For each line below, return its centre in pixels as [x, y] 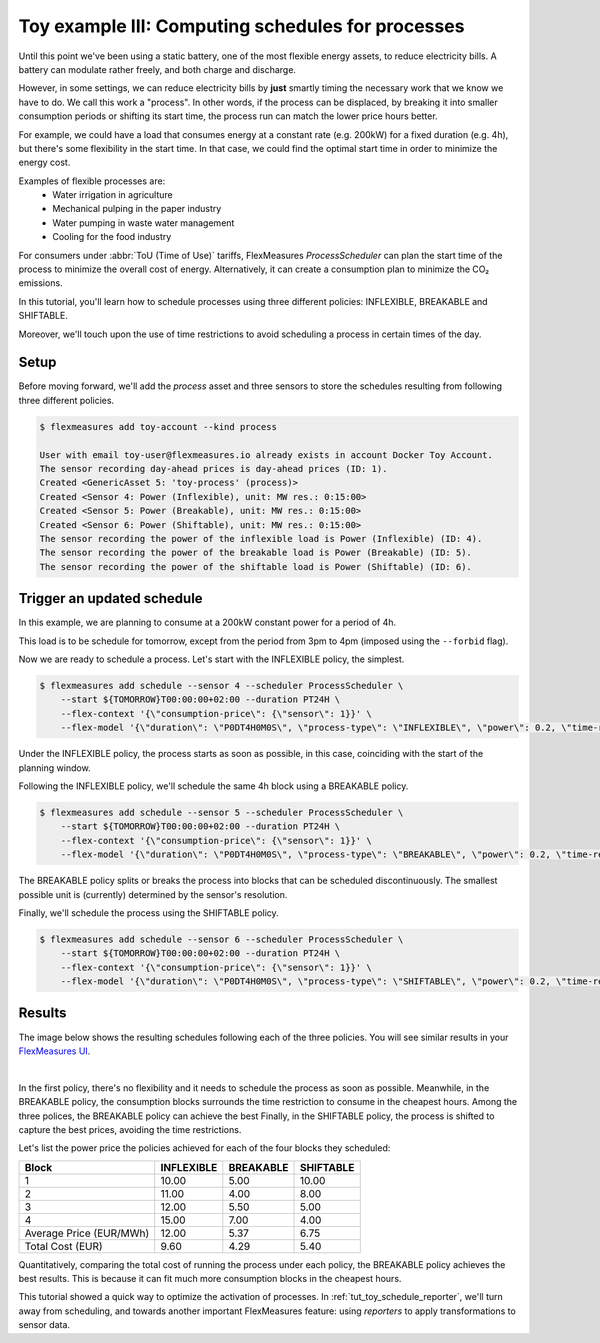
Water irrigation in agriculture [113, 195]
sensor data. [44, 1325]
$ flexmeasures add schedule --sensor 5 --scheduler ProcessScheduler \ [221, 812]
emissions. [41, 283]
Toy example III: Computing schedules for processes [241, 26]
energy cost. [44, 162]
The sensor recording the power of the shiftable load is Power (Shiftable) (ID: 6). [255, 566]
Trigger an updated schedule [111, 598]
